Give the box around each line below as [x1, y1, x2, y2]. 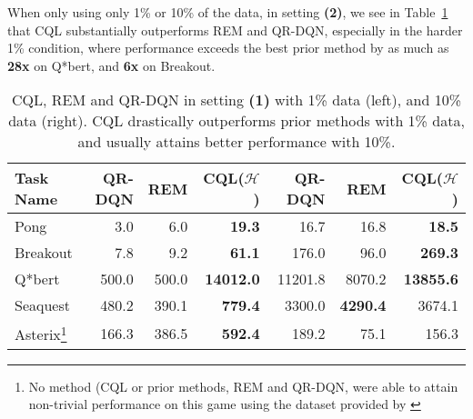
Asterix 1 [15, 321, 67, 345]
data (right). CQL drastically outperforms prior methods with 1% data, [8, 110, 465, 132]
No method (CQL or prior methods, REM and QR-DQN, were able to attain [28, 376, 458, 395]
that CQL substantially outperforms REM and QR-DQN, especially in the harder [7, 20, 463, 39]
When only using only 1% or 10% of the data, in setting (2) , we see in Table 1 [7, 3, 448, 21]
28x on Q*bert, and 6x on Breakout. [7, 55, 216, 75]
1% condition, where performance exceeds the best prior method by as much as [7, 38, 449, 57]
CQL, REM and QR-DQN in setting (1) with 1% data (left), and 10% [11, 89, 462, 111]
